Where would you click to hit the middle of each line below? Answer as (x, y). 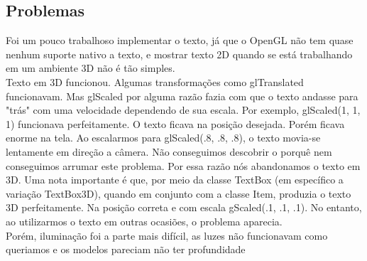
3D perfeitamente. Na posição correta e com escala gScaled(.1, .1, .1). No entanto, (184, 207)
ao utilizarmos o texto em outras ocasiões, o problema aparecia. (144, 221)
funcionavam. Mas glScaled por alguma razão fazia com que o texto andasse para (182, 96)
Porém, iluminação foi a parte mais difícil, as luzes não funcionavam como (167, 235)
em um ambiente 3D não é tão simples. (91, 68)
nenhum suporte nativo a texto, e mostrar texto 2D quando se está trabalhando (179, 54)
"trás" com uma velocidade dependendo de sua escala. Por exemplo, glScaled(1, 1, (183, 110)
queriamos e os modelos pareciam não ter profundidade (126, 249)
